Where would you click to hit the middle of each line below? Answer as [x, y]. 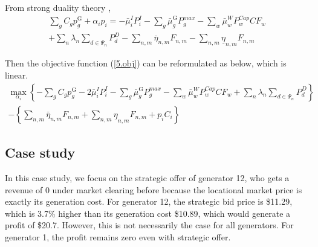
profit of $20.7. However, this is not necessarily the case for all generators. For [149, 225]
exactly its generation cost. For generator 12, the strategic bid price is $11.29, [149, 201]
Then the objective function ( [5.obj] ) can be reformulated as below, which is [146, 63]
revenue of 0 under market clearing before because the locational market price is [154, 189]
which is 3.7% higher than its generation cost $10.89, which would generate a [148, 213]
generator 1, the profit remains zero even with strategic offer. [118, 236]
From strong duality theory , [58, 7]
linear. [17, 75]
